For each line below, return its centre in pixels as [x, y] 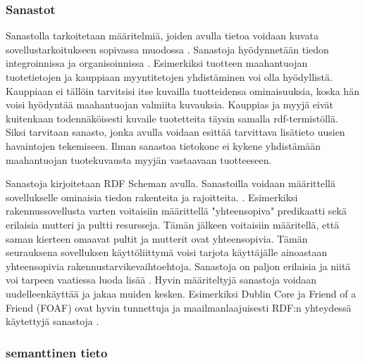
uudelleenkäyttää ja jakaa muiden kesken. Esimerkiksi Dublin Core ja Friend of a [181, 293]
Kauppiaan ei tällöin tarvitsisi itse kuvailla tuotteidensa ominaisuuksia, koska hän [182, 90]
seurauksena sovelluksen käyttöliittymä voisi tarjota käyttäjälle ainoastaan [167, 252]
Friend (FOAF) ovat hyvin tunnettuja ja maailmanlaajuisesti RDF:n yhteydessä [179, 307]
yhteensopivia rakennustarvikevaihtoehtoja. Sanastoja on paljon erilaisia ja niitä [178, 266]
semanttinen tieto [57, 352]
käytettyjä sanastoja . [52, 321]
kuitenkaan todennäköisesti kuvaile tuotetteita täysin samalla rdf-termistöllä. [172, 118]
